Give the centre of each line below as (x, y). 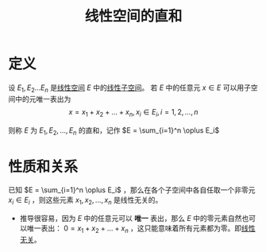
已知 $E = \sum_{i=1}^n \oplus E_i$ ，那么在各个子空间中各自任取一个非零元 (132, 190)
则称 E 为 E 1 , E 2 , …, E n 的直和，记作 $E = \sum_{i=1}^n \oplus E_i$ (114, 131)
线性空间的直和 (133, 16)
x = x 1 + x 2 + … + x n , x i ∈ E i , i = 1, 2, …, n (133, 112)
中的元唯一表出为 (43, 99)
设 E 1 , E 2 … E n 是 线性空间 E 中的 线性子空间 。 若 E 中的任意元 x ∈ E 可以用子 (130, 88)
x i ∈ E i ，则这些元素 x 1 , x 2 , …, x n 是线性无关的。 (85, 201)
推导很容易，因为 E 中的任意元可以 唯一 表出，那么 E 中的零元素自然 (131, 219)
